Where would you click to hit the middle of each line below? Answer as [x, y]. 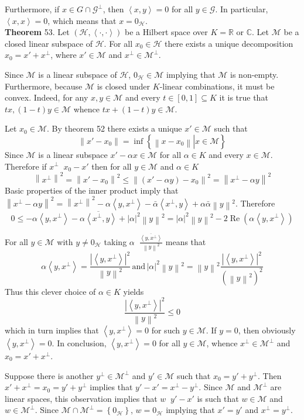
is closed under [124, 86]
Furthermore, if [32, 9]
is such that [218, 398]
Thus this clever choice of [50, 291]
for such [166, 330]
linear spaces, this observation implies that [81, 398]
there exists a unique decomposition [229, 43]
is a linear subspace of [78, 74]
